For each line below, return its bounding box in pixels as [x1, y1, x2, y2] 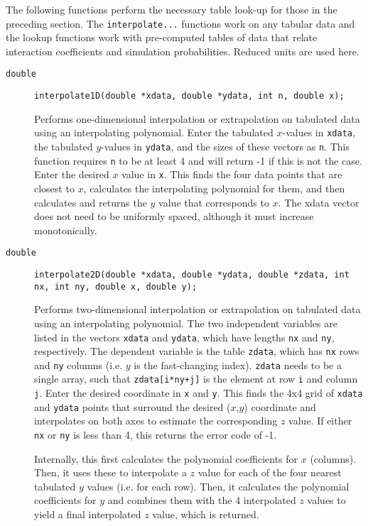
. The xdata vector [278, 194, 359, 209]
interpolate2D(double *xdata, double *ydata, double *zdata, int [34, 270, 350, 280]
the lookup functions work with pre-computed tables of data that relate [6, 30, 318, 45]
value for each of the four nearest [197, 465, 342, 480]
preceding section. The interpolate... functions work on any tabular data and [6, 16, 355, 31]
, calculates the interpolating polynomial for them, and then [83, 180, 345, 195]
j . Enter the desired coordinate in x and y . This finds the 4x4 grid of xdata [34, 385, 363, 400]
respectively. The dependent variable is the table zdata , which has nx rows [34, 344, 359, 358]
